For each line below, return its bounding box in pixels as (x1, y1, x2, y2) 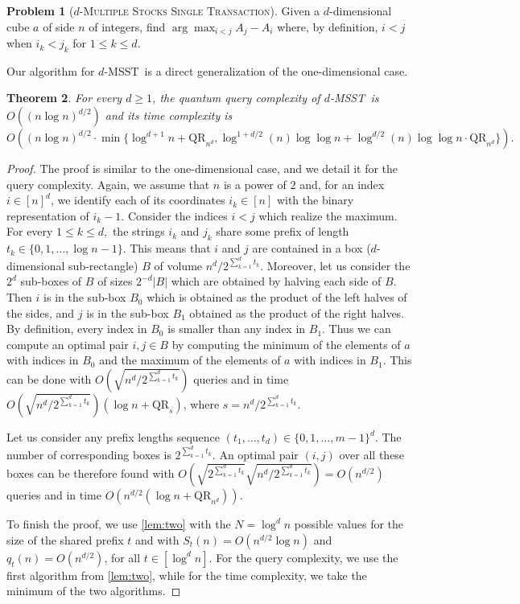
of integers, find (89, 18, 166, 35)
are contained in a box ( (252, 240, 371, 257)
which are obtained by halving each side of (171, 273, 382, 290)
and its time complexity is (105, 107, 233, 124)
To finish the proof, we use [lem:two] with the (6, 516, 231, 532)
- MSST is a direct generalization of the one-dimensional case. (104, 62, 408, 79)
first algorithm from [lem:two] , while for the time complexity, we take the (6, 566, 367, 583)
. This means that (122, 240, 211, 257)
